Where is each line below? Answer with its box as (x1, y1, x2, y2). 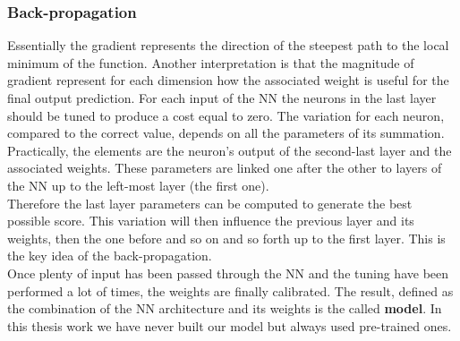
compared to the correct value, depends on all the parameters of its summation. (7, 124, 445, 142)
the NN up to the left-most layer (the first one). (7, 175, 269, 194)
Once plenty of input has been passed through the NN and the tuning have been (7, 263, 449, 282)
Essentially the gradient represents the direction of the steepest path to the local (7, 36, 449, 55)
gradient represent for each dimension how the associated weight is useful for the (7, 71, 449, 90)
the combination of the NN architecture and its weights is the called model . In (7, 299, 442, 318)
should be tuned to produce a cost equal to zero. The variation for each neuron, (7, 106, 445, 124)
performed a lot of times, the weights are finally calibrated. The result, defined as (7, 281, 454, 300)
